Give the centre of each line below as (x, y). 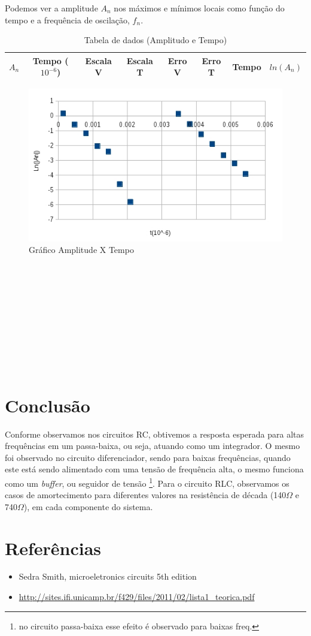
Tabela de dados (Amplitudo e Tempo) (155, 40)
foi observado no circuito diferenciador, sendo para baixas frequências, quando (148, 457)
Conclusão (48, 405)
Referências (53, 548)
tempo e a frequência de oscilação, (67, 19)
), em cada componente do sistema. (88, 506)
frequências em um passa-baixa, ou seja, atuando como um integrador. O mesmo (153, 446)
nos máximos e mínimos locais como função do (199, 8)
